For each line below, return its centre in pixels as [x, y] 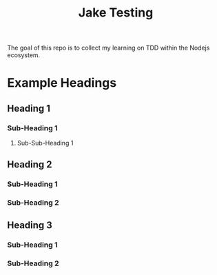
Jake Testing [116, 13]
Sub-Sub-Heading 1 [45, 143]
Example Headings [62, 83]
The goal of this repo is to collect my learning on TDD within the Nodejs [108, 48]
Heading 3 [30, 225]
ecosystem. [24, 55]
